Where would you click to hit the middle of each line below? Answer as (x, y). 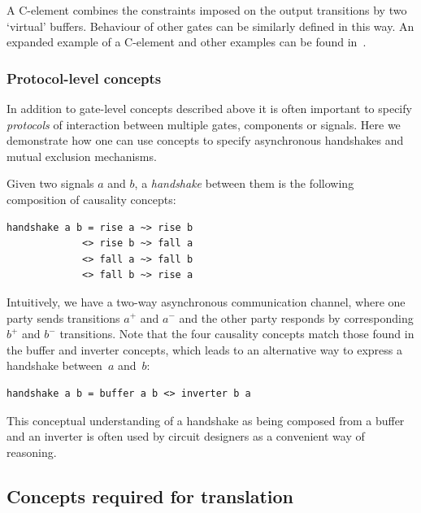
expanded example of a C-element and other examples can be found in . (187, 42)
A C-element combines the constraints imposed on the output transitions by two (207, 10)
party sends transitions (63, 317)
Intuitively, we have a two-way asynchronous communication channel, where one (206, 301)
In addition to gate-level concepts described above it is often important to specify (209, 108)
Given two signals (50, 183)
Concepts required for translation (150, 496)
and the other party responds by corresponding (296, 317)
